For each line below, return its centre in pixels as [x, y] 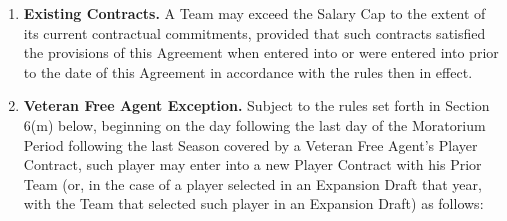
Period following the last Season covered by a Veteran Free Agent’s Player [250, 144]
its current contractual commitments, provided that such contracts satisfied [254, 32]
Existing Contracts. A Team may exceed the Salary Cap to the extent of [254, 13]
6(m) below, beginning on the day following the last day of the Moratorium [254, 124]
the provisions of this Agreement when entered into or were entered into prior [261, 52]
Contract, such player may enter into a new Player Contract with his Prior [252, 164]
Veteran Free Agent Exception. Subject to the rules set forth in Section [256, 105]
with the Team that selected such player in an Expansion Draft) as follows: [253, 203]
